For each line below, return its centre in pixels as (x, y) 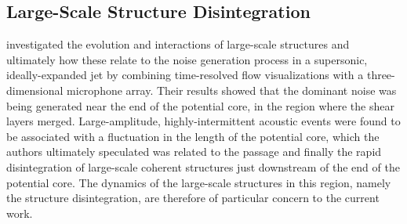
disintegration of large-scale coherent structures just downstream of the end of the (203, 166)
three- (381, 75)
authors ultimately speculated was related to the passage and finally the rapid (194, 152)
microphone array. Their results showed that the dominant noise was (232, 90)
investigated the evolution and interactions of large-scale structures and (178, 44)
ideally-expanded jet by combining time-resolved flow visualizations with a (185, 75)
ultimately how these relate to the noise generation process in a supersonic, (187, 59)
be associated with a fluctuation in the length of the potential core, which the (193, 136)
